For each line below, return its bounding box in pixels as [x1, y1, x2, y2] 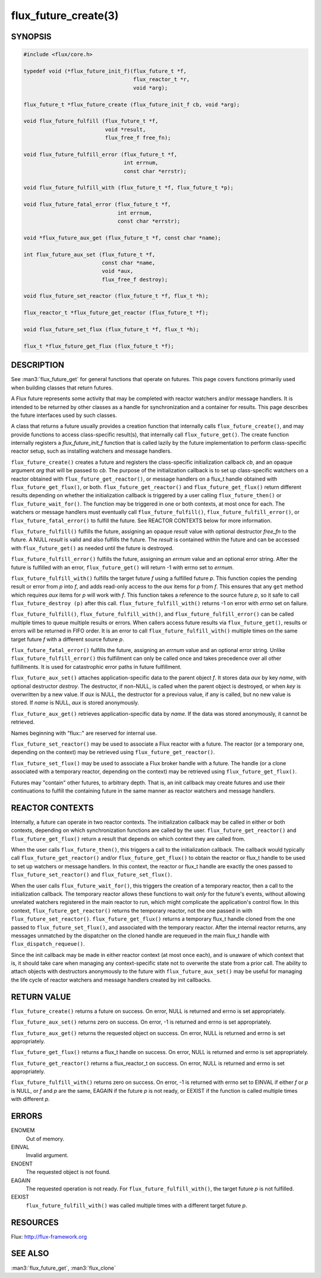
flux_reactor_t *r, [133, 76, 190, 83]
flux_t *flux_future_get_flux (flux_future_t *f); [23, 342, 175, 350]
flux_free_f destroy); [102, 276, 168, 283]
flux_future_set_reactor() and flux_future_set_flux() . [11, 871, 172, 878]
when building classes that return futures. [11, 384, 113, 391]
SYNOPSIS [11, 32, 52, 42]
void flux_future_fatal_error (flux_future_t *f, [23, 201, 171, 208]
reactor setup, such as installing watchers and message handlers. [11, 447, 172, 455]
